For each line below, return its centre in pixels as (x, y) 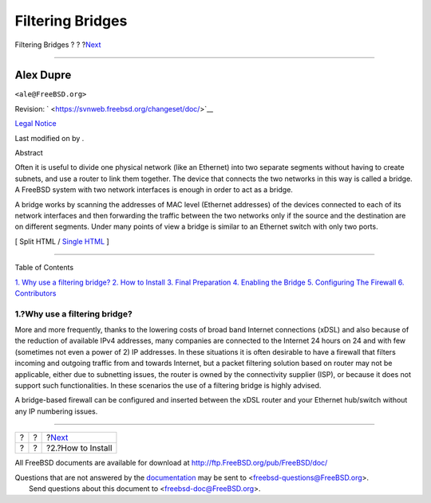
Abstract (29, 153)
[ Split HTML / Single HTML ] (62, 241)
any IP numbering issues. (56, 411)
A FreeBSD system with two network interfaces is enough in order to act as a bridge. (154, 190)
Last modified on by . (49, 138)
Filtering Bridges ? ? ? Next (58, 45)
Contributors (36, 293)
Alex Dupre (43, 75)
